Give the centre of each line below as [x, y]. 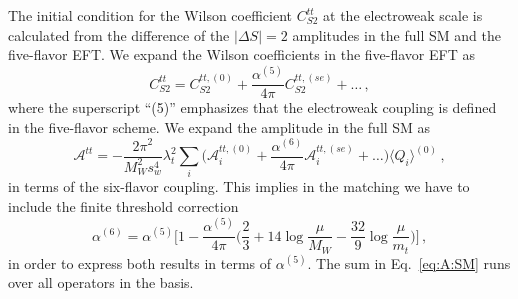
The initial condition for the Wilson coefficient [150, 15]
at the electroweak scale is [403, 15]
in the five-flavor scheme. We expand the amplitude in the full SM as [219, 126]
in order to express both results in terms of [140, 262]
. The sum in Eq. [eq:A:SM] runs [409, 262]
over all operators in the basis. [101, 282]
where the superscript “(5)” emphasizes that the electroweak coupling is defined [252, 107]
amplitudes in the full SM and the [396, 34]
